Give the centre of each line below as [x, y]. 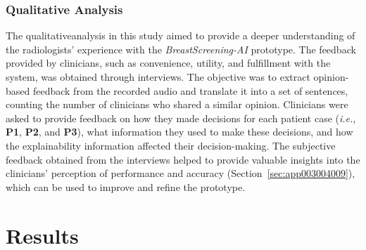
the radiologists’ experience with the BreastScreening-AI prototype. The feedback [181, 49]
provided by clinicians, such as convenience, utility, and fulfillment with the [168, 63]
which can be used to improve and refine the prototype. [126, 186]
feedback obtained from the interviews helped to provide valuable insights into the [183, 159]
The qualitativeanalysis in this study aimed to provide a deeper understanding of [181, 35]
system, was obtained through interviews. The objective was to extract [158, 77]
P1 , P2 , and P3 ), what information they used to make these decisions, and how [179, 132]
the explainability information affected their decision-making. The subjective [171, 145]
